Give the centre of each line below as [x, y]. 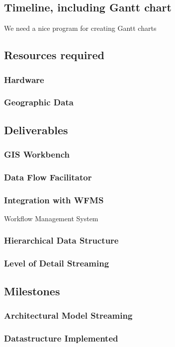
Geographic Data [39, 102]
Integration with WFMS [54, 200]
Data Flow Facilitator [48, 177]
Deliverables [36, 130]
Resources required [54, 55]
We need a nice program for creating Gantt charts [80, 28]
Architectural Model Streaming [68, 315]
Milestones [32, 291]
